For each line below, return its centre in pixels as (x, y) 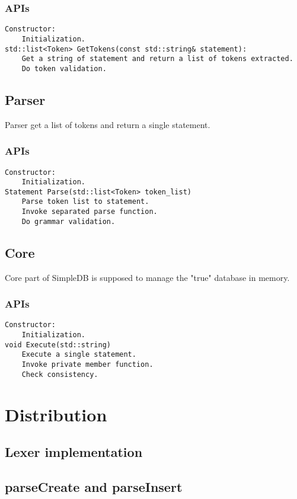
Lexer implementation (74, 452)
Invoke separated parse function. (90, 212)
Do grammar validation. (68, 221)
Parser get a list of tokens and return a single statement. (108, 124)
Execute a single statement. (79, 355)
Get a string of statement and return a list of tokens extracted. (157, 59)
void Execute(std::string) (58, 345)
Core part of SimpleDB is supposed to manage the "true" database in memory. (147, 277)
